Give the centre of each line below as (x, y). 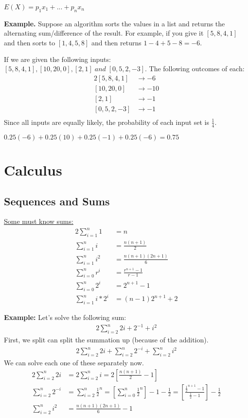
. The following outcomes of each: (195, 69)
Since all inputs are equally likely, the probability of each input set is (106, 122)
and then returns (116, 42)
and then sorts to (30, 42)
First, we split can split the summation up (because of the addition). (106, 339)
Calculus (33, 169)
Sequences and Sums (57, 201)
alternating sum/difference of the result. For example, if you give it (104, 33)
